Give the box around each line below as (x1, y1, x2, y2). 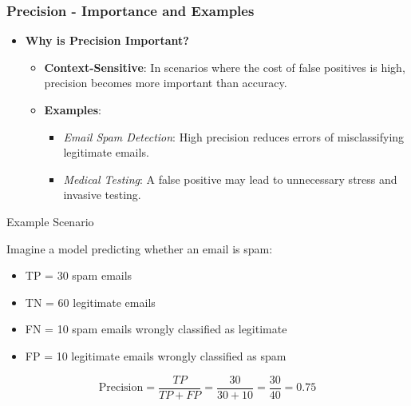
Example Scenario (6, 213, 94, 229)
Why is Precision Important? (25, 32, 189, 49)
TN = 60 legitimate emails (25, 293, 156, 310)
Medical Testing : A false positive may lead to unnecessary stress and (63, 170, 397, 187)
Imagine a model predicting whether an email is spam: (6, 240, 273, 257)
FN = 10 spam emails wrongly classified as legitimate (25, 320, 287, 337)
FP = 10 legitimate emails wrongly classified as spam (25, 347, 287, 364)
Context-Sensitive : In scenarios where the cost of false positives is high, (44, 58, 405, 75)
